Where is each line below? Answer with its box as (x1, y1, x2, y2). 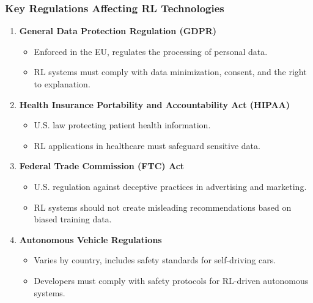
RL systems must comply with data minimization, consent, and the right (34, 65, 307, 78)
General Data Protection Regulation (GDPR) (19, 24, 217, 37)
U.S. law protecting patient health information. (34, 119, 211, 131)
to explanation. (34, 78, 90, 90)
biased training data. (34, 213, 112, 225)
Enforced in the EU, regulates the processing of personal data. (34, 45, 268, 57)
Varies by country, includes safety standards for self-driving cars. (34, 254, 276, 266)
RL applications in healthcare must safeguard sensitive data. (34, 139, 260, 151)
